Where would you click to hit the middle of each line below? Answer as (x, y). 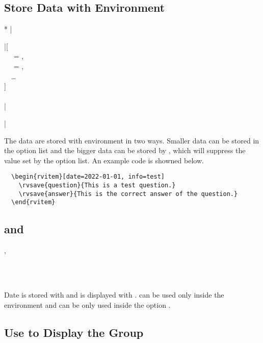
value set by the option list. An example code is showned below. (104, 160)
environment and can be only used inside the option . (87, 304)
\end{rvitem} (33, 202)
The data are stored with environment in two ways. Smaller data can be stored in (132, 140)
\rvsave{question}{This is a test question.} (97, 185)
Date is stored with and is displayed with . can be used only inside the (114, 294)
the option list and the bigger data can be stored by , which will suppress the (125, 150)
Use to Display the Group (74, 332)
